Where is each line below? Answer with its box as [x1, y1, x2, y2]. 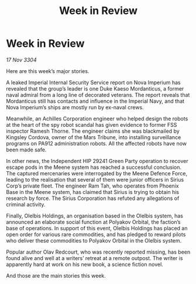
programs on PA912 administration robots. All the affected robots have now [6, 140, 187, 147]
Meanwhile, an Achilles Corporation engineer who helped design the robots [6, 115, 188, 122]
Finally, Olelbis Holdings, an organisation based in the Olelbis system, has [6, 212, 183, 219]
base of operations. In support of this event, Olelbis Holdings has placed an [6, 224, 188, 231]
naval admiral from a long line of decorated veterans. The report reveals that [6, 91, 190, 98]
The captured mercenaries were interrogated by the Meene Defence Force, [6, 169, 188, 176]
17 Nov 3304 [6, 56, 37, 63]
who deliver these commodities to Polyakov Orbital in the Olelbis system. [6, 237, 182, 244]
